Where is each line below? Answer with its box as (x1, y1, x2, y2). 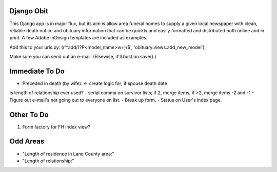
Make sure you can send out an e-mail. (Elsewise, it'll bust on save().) (9, 54, 156, 60)
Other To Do (9, 110, 49, 119)
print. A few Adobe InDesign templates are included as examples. (9, 35, 148, 41)
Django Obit (9, 7, 49, 15)
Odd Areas (9, 137, 45, 146)
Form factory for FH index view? (22, 123, 91, 130)
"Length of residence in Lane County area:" (22, 150, 115, 157)
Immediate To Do (9, 67, 65, 75)
